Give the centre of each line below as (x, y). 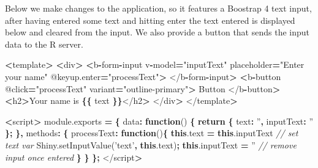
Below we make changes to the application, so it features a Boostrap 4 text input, (158, 8)
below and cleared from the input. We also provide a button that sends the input (157, 32)
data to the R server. (44, 44)
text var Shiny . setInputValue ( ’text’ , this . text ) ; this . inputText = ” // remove (151, 144)
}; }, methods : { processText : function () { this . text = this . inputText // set (152, 133)
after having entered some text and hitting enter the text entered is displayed (150, 20)
